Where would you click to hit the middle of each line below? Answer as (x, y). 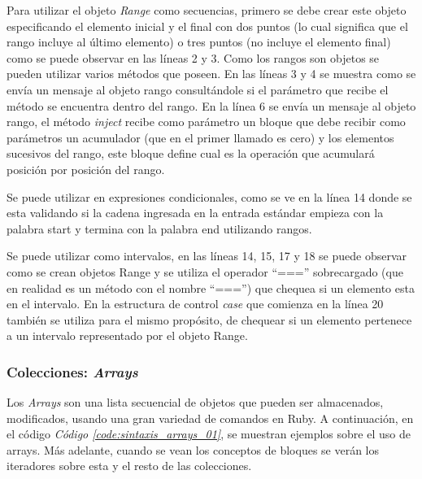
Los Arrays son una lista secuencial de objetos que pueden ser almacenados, (195, 402)
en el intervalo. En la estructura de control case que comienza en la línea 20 (195, 304)
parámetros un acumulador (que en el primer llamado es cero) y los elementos (200, 137)
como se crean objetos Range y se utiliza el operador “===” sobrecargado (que (205, 271)
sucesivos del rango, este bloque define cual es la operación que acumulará (191, 153)
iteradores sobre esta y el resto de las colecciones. (129, 466)
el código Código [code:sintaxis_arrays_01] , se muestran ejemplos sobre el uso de (209, 434)
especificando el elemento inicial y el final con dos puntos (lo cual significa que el (207, 26)
